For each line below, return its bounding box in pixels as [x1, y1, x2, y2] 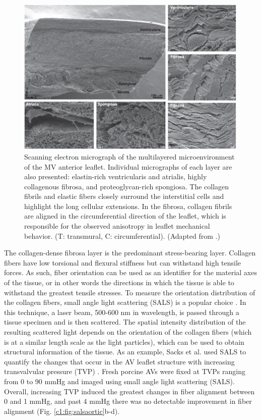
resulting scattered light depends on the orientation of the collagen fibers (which [4, 327, 252, 337]
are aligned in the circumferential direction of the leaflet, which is [24, 211, 226, 221]
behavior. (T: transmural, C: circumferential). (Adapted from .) [24, 230, 220, 241]
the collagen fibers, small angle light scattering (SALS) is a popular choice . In [4, 297, 246, 307]
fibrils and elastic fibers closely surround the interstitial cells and [24, 191, 224, 201]
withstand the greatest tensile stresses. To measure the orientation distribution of [4, 287, 255, 297]
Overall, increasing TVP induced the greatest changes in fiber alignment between [4, 386, 255, 396]
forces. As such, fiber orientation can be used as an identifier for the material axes [4, 267, 257, 278]
